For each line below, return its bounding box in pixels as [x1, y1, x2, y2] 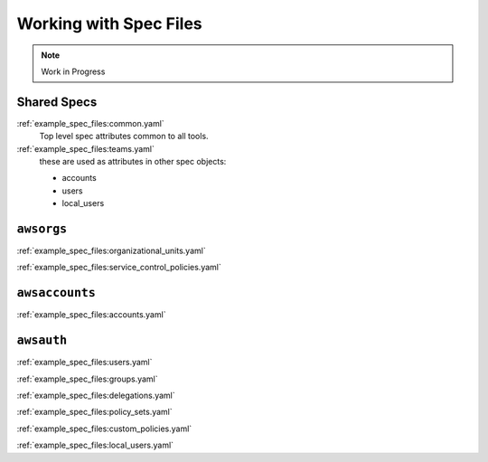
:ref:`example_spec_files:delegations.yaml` [16, 390, 175, 401]
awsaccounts [16, 286, 97, 300]
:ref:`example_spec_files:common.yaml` [16, 118, 164, 128]
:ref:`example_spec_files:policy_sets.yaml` [16, 407, 174, 418]
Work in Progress [41, 66, 106, 77]
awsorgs [16, 222, 68, 236]
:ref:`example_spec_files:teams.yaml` [16, 143, 155, 154]
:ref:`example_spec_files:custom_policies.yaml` [16, 423, 192, 434]
